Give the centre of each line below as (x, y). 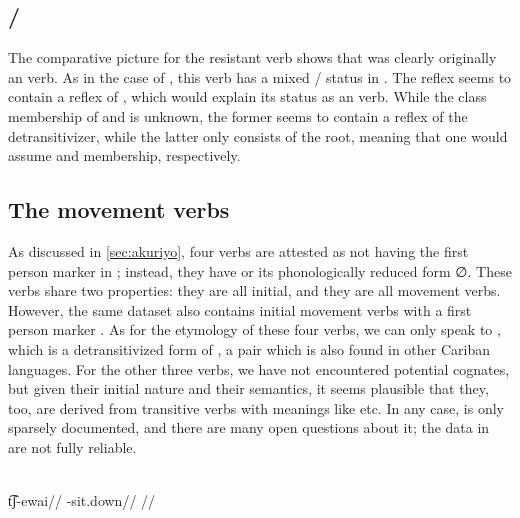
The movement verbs (119, 209)
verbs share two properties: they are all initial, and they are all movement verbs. (254, 290)
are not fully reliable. (72, 446)
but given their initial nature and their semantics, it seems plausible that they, (248, 388)
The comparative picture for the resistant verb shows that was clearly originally (252, 57)
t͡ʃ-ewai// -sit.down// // (82, 500)
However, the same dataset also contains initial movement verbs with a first (240, 309)
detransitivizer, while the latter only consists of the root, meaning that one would (258, 135)
